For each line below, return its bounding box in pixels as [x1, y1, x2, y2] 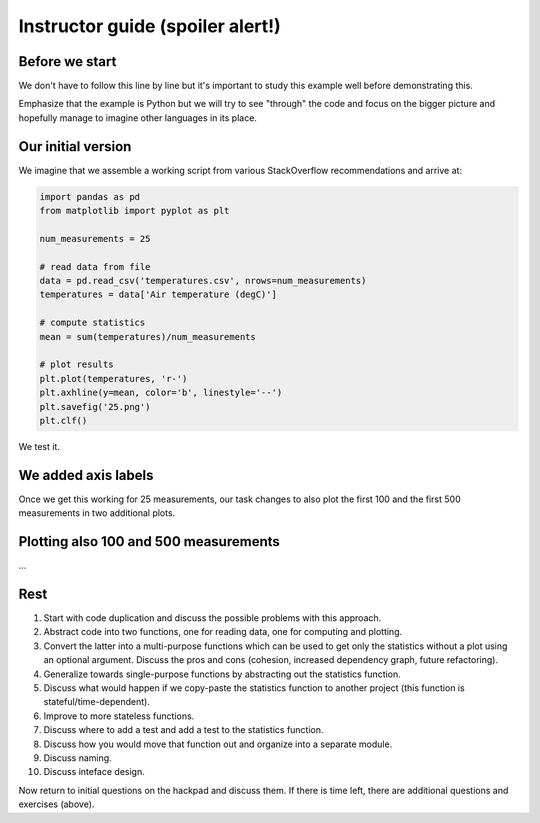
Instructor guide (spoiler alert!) [18, 15, 282, 37]
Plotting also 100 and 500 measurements [18, 533, 280, 550]
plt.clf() [39, 415, 88, 426]
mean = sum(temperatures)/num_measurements [39, 331, 257, 342]
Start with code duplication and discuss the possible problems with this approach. [43, 612, 382, 624]
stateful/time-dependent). [43, 696, 150, 708]
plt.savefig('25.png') [39, 401, 151, 412]
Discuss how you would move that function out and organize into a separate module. [43, 738, 393, 750]
